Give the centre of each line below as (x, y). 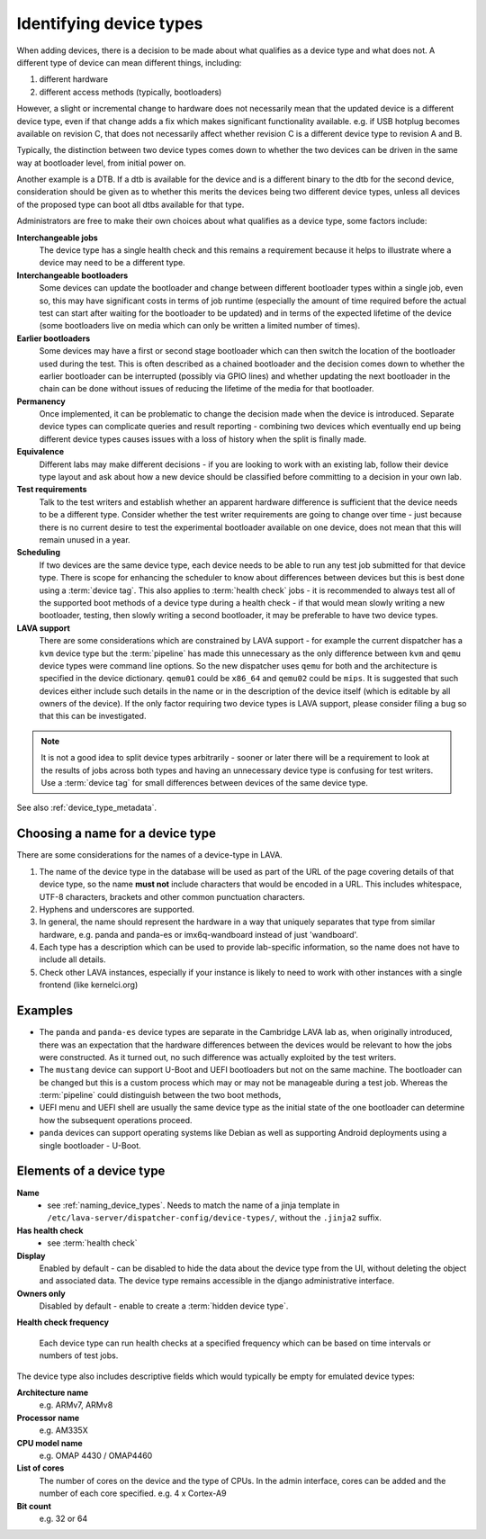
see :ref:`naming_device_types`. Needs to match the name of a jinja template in (193, 1205)
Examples (45, 1011)
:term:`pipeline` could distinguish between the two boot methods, (160, 1095)
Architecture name (53, 1393)
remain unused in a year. (85, 540)
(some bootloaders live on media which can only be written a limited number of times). (199, 326)
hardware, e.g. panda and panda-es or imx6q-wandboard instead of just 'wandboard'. (199, 934)
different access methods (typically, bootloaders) (130, 92)
